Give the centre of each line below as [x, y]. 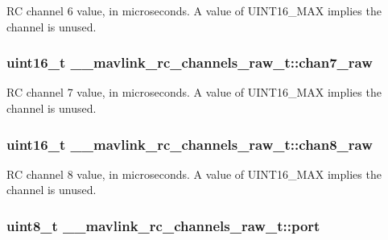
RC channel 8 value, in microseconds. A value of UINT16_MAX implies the [194, 174]
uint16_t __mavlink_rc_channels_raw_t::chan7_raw [190, 62]
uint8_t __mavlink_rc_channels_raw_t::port [163, 225]
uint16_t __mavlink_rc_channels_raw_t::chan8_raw [190, 144]
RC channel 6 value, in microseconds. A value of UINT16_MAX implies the [194, 10]
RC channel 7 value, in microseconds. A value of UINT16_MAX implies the [194, 92]
